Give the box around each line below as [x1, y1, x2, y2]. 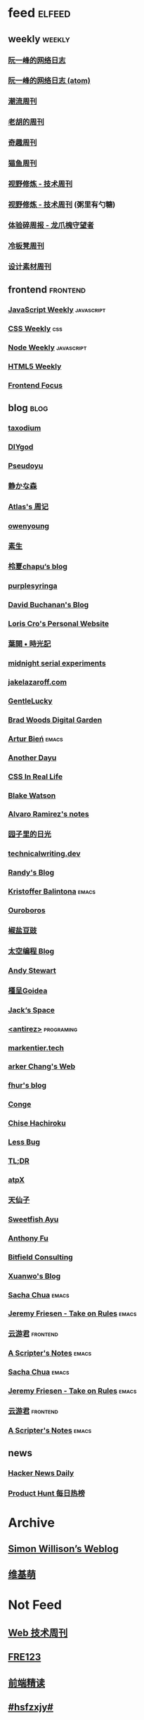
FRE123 [8, 1651, 41, 1663]
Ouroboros [8, 905, 46, 915]
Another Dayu [8, 753, 57, 763]
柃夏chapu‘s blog [8, 561, 67, 571]
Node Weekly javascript [8, 343, 87, 352]
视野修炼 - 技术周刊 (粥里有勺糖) [8, 199, 116, 209]
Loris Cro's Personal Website [8, 619, 110, 629]
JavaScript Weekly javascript [8, 305, 106, 314]
